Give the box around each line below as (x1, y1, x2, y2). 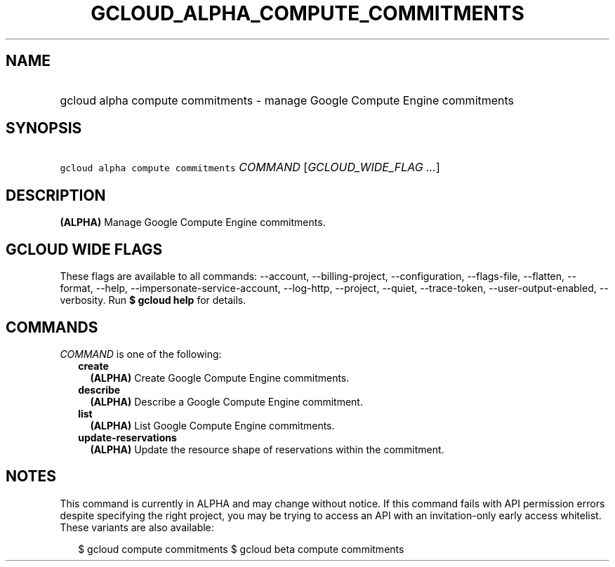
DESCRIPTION (6, 186, 106, 204)
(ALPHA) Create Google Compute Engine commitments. (90, 371, 350, 384)
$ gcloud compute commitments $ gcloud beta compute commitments (78, 542, 404, 555)
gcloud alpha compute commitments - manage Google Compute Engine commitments (60, 93, 515, 107)
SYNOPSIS (6, 119, 82, 138)
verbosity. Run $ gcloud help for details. (60, 294, 246, 307)
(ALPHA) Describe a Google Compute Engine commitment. (90, 395, 363, 408)
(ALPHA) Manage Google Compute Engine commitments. (60, 216, 326, 229)
